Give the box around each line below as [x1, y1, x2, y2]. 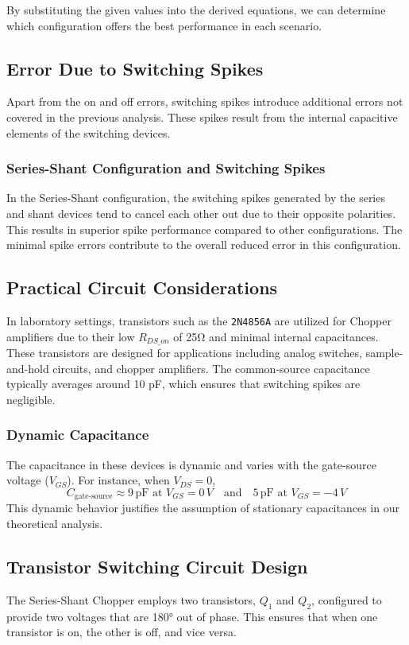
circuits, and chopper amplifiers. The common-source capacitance [52, 359, 370, 376]
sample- [365, 344, 403, 361]
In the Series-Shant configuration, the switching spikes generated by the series [6, 189, 385, 206]
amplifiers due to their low [6, 328, 135, 344]
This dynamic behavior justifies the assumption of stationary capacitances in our [6, 499, 399, 516]
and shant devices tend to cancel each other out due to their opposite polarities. [6, 204, 396, 221]
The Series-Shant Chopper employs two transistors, [6, 591, 256, 608]
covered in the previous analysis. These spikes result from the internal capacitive [6, 108, 398, 125]
